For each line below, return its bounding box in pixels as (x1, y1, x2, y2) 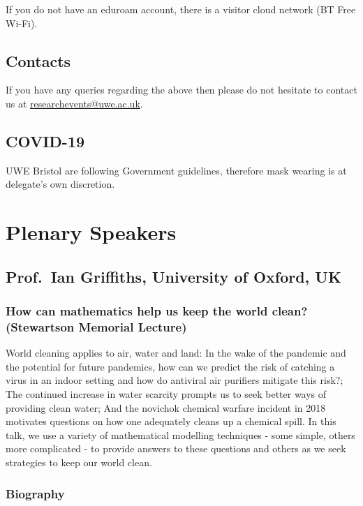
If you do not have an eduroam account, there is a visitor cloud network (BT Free (6, 2, 356, 16)
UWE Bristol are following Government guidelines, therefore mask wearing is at (6, 163, 347, 177)
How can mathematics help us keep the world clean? (6, 302, 308, 320)
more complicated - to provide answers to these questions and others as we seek (6, 441, 346, 456)
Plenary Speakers (6, 218, 177, 246)
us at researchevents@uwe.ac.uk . (6, 96, 143, 110)
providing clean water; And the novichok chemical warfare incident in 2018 (6, 400, 326, 415)
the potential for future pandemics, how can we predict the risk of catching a (6, 359, 335, 373)
